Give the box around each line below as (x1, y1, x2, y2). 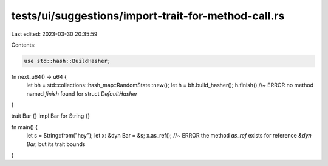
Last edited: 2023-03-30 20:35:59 (11, 30, 98, 38)
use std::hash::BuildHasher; (24, 58, 111, 64)
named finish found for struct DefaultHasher (26, 90, 138, 97)
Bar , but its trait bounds (26, 140, 86, 148)
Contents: (11, 41, 36, 48)
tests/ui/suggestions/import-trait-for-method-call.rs (11, 9, 285, 22)
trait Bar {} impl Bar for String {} (11, 112, 91, 119)
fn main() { (11, 123, 38, 130)
